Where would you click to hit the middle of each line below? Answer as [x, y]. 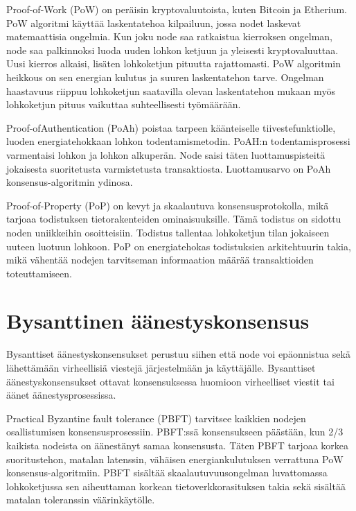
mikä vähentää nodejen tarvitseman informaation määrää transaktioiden [160, 260]
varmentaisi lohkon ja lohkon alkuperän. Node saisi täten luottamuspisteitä [166, 154]
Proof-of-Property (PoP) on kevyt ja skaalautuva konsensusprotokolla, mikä [168, 205]
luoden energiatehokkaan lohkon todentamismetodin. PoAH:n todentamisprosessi [178, 141]
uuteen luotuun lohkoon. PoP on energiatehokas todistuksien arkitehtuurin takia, [179, 246]
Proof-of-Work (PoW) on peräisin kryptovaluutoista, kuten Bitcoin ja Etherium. [177, 9]
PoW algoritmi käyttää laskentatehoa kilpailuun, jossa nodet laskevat [154, 23]
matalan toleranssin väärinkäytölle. [81, 500]
